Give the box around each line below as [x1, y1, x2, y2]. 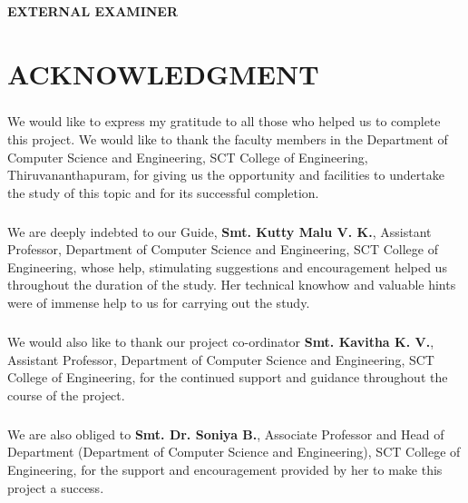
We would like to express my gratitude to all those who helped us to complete [7, 112, 441, 131]
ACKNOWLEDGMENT [7, 54, 319, 92]
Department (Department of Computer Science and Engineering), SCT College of [7, 442, 461, 461]
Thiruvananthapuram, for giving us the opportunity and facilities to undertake [7, 165, 444, 184]
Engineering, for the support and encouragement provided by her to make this [7, 459, 443, 478]
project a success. [7, 478, 104, 497]
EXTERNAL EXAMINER [7, 2, 179, 20]
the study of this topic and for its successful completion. [7, 182, 319, 202]
